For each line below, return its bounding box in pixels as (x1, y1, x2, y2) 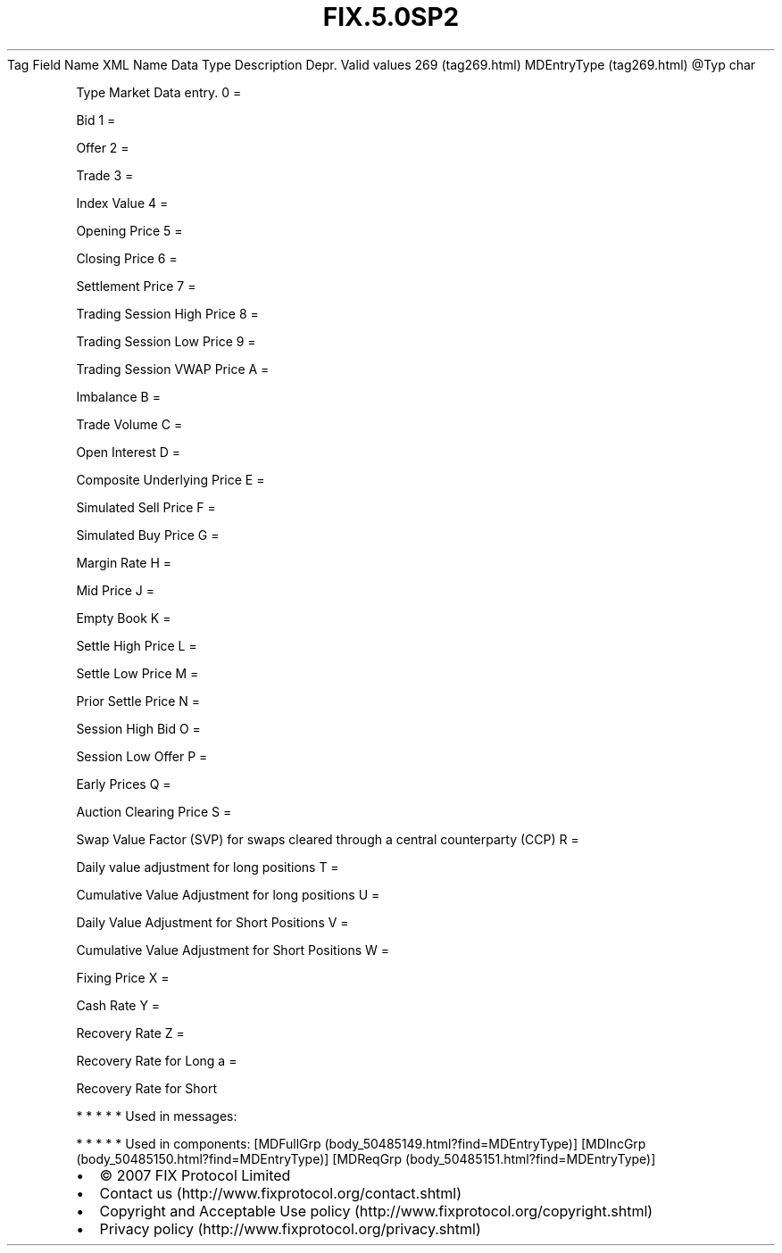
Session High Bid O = (76, 720, 201, 736)
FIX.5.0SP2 (322, 2, 460, 32)
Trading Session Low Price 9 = (76, 333, 256, 349)
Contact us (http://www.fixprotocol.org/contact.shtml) (99, 1183, 462, 1202)
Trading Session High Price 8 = (76, 305, 259, 321)
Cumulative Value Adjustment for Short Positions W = (76, 942, 390, 958)
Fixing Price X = (76, 969, 170, 985)
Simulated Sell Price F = (76, 499, 216, 515)
